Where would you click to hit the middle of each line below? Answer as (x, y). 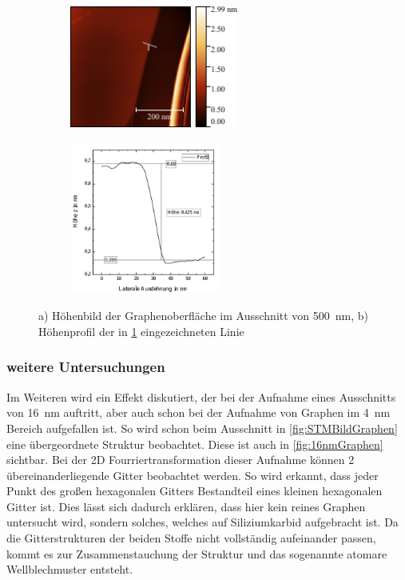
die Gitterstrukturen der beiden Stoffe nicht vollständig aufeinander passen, (191, 538)
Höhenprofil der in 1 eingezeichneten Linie (141, 331)
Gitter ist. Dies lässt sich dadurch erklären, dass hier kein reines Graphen (186, 506)
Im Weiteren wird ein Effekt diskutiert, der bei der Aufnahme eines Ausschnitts (201, 396)
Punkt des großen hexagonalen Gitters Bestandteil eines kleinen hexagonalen (195, 491)
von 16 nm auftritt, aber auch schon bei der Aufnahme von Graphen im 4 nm (199, 412)
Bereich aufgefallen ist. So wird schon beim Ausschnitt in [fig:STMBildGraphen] (202, 428)
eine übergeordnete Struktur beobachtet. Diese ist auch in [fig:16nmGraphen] (195, 444)
